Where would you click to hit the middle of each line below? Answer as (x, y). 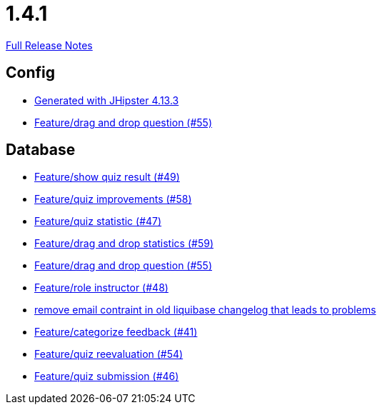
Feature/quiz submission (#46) (107, 376)
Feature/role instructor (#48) (101, 288)
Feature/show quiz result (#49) (107, 177)
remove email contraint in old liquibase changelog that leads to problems (205, 310)
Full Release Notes (49, 45)
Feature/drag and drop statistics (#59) (124, 244)
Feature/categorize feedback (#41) (116, 332)
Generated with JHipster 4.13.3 (107, 100)
